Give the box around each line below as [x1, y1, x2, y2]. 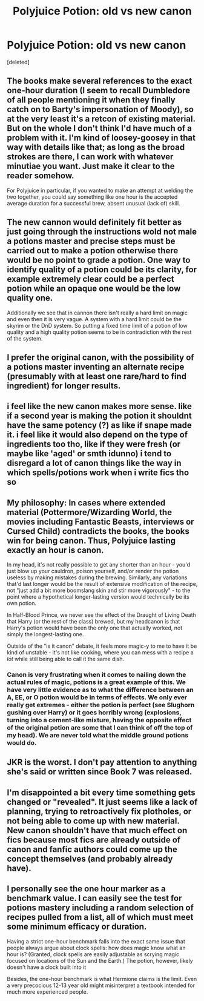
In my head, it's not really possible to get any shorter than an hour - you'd [7, 561, 191, 568]
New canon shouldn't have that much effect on [7, 825, 188, 836]
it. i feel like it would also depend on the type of [7, 430, 188, 440]
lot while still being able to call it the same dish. [7, 656, 125, 663]
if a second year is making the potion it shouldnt [7, 411, 192, 421]
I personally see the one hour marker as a [7, 883, 166, 894]
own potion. [7, 600, 37, 607]
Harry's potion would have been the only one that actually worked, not [7, 624, 183, 631]
